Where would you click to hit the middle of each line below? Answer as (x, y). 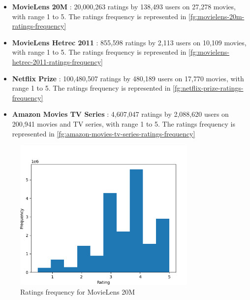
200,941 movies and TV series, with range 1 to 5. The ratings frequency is (124, 123)
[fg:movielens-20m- (217, 16)
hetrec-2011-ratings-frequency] (57, 61)
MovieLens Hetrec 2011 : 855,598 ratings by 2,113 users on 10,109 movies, (129, 42)
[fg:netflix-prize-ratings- (208, 88)
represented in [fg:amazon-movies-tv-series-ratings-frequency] (104, 133)
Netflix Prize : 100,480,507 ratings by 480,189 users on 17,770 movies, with (128, 78)
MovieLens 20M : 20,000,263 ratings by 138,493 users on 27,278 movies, (124, 6)
